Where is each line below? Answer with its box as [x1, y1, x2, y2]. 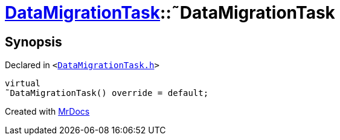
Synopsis [5, 34, 62, 49]
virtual [5, 78, 41, 89]
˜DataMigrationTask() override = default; [5, 88, 209, 98]
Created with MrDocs [5, 106, 90, 117]
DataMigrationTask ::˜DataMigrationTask [5, 2, 335, 23]
